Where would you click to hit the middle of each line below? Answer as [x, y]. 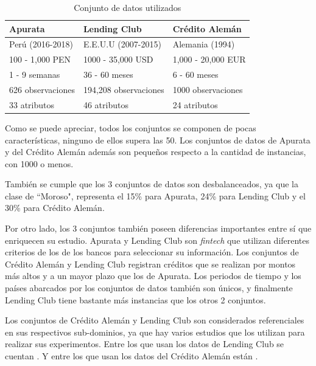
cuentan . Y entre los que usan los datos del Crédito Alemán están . [132, 356]
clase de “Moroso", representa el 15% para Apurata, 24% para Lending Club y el [155, 195]
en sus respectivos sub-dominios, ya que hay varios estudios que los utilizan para [155, 332]
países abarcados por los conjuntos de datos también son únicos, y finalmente [149, 288]
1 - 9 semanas [35, 74]
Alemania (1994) [204, 44]
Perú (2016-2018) [41, 44]
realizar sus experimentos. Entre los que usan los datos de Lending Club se [145, 344]
